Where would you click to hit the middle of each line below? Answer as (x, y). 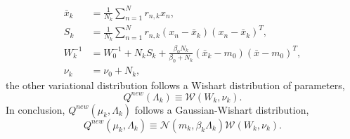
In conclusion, (35, 109)
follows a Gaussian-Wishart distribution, (222, 109)
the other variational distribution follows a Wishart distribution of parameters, (175, 85)
